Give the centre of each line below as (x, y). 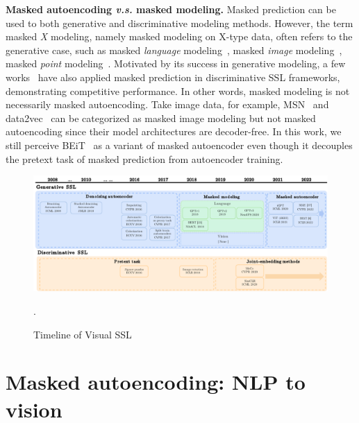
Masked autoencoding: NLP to (156, 382)
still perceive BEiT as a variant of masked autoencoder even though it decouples (179, 145)
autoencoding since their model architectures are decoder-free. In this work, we (174, 131)
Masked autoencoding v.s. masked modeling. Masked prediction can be (171, 9)
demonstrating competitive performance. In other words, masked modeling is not (178, 90)
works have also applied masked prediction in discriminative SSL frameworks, (173, 77)
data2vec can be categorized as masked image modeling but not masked (161, 118)
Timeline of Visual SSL (83, 334)
